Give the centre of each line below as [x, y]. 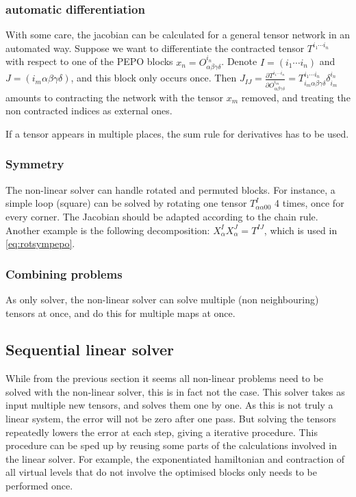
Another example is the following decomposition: [108, 230]
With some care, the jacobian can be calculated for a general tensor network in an [178, 35]
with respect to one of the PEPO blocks [89, 61]
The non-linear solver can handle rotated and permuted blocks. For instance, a [170, 189]
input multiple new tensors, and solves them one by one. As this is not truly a [169, 405]
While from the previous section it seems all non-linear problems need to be [165, 378]
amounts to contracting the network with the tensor [114, 97]
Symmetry [35, 164]
